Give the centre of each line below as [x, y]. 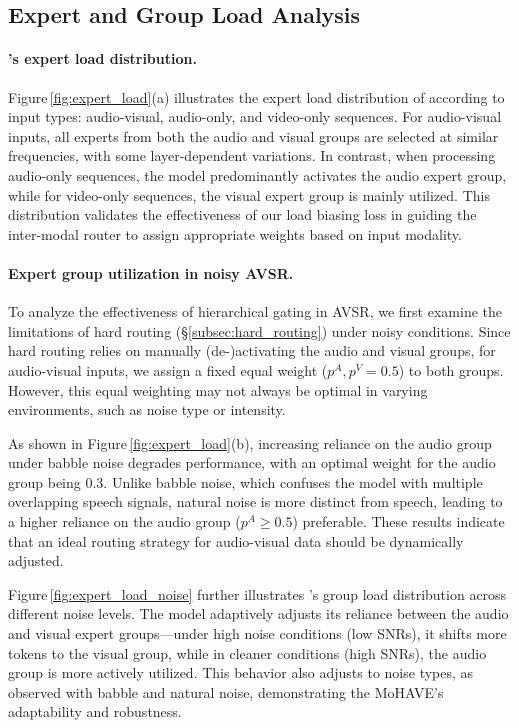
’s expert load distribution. [102, 58]
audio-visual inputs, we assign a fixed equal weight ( [168, 369]
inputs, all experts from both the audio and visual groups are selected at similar [253, 135]
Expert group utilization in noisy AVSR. [151, 272]
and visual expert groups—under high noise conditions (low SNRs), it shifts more [257, 633]
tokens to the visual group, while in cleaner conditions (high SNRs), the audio [247, 652]
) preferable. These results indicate [398, 521]
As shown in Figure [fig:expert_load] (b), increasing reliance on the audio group [250, 442]
